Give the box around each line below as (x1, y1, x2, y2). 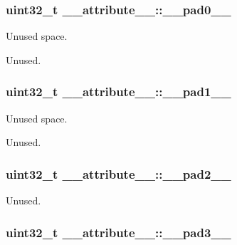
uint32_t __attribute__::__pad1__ (6, 83, 231, 100)
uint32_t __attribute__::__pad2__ (6, 165, 231, 182)
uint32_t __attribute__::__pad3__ (6, 223, 231, 241)
